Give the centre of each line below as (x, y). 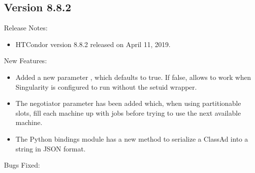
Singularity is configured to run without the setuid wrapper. (106, 86)
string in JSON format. (50, 148)
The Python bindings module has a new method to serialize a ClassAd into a (132, 138)
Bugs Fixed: (22, 165)
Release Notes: (26, 28)
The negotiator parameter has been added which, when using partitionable (128, 103)
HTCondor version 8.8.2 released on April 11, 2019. (93, 44)
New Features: (26, 61)
